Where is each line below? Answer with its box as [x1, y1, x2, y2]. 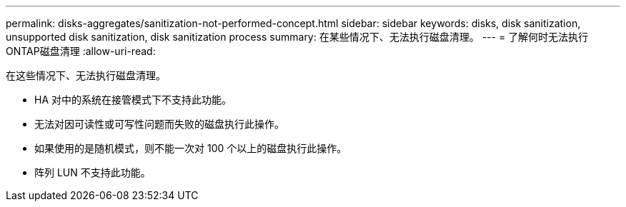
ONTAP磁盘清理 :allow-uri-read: [6, 45, 156, 57]
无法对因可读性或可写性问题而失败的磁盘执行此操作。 [34, 118, 284, 130]
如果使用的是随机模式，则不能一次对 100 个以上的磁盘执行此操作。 [34, 142, 347, 154]
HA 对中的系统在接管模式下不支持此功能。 [34, 94, 232, 106]
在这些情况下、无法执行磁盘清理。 [6, 69, 166, 81]
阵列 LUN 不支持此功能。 [34, 166, 151, 178]
